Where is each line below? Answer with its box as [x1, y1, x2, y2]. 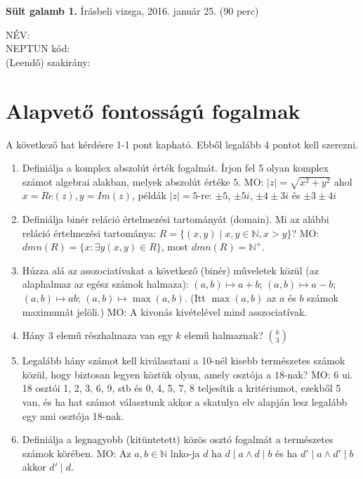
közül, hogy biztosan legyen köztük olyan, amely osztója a [22, 366, 272, 381]
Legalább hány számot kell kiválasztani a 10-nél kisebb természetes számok [22, 353, 345, 368]
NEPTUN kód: [6, 41, 70, 56]
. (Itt [184, 290, 206, 305]
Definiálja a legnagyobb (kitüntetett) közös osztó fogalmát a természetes [22, 432, 334, 447]
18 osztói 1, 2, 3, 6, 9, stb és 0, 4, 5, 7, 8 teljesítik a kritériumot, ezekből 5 [22, 381, 341, 395]
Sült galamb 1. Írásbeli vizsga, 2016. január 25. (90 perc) [6, 4, 259, 18]
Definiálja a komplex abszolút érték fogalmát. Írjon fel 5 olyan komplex [22, 160, 329, 175]
